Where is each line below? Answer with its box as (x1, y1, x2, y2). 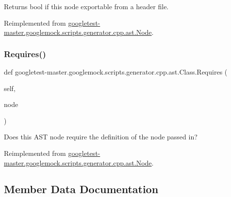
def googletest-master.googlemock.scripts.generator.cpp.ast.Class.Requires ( (4, 67, 228, 76)
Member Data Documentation (4, 181, 159, 196)
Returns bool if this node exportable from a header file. (4, 1, 169, 11)
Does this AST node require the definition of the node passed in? (4, 132, 198, 142)
